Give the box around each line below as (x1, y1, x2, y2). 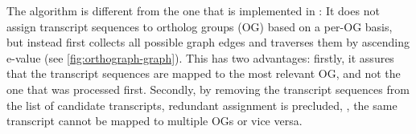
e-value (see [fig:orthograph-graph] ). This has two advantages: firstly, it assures (6, 49, 394, 66)
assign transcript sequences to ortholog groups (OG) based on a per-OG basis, (6, 18, 393, 35)
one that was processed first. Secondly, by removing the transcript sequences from (6, 80, 410, 97)
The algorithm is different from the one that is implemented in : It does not (6, 2, 380, 18)
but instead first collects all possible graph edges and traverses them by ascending (6, 34, 410, 51)
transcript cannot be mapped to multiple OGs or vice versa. (6, 112, 303, 129)
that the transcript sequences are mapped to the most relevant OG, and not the (6, 65, 401, 82)
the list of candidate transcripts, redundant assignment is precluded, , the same (6, 96, 397, 113)
